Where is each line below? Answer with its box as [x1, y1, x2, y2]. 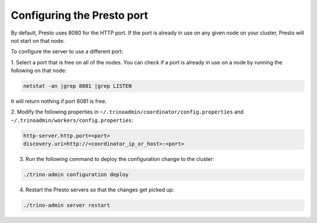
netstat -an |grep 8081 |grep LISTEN [23, 83, 132, 90]
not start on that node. [11, 37, 65, 44]
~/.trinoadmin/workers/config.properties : [11, 116, 133, 123]
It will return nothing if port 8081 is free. [11, 98, 107, 105]
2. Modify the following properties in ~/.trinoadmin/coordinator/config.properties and [11, 108, 244, 115]
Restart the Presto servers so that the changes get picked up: [25, 186, 174, 193]
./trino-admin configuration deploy [23, 171, 129, 178]
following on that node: [11, 67, 67, 74]
